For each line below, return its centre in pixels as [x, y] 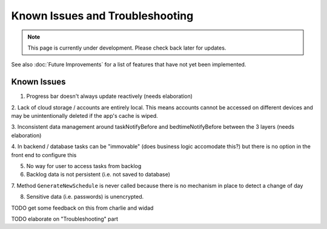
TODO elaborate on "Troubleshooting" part [64, 219]
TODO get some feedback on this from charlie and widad [82, 208]
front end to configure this [44, 155]
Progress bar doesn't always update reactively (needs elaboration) [110, 96]
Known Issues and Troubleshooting [102, 16]
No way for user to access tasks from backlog [84, 166]
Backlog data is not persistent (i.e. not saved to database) [98, 175]
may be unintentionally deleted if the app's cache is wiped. [85, 116]
